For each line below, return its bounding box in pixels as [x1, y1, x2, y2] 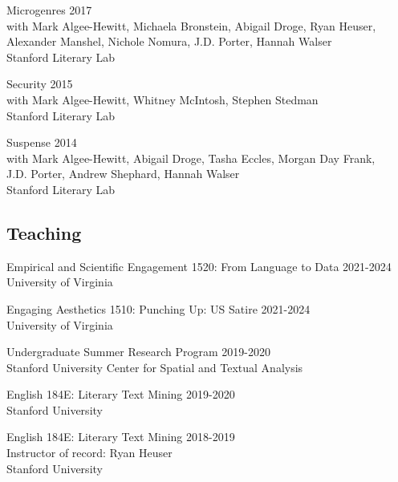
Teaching [6, 220, 82, 245]
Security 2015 [6, 75, 73, 92]
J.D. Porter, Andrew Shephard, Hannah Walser [6, 165, 240, 182]
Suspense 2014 [6, 134, 77, 151]
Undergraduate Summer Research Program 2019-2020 [6, 343, 270, 360]
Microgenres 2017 [6, 2, 92, 18]
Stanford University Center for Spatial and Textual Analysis [6, 358, 303, 375]
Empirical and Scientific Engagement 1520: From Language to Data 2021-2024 [6, 257, 392, 274]
